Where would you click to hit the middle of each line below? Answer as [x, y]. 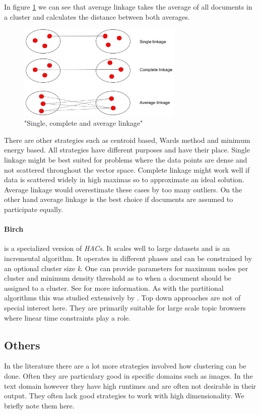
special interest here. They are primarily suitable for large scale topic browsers [125, 307]
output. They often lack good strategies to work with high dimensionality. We [124, 396]
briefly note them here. [39, 405]
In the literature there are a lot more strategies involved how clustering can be [125, 366]
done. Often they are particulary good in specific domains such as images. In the [128, 375]
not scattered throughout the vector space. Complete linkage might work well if [127, 169]
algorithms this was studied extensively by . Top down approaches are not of [122, 298]
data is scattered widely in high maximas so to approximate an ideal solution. [124, 179]
